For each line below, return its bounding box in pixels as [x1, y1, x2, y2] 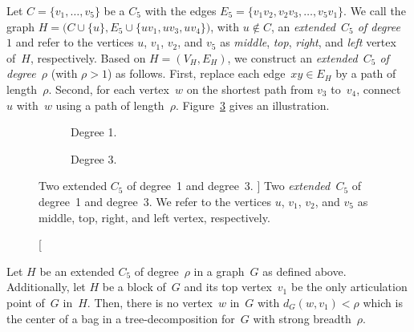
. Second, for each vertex [48, 80, 169, 97]
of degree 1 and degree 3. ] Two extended [127, 177, 331, 194]
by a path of [335, 65, 396, 82]
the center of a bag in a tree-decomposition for [6, 310, 235, 326]
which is [363, 294, 403, 310]
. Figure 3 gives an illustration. [175, 96, 330, 113]
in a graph [193, 262, 245, 279]
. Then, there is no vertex [87, 294, 213, 310]
